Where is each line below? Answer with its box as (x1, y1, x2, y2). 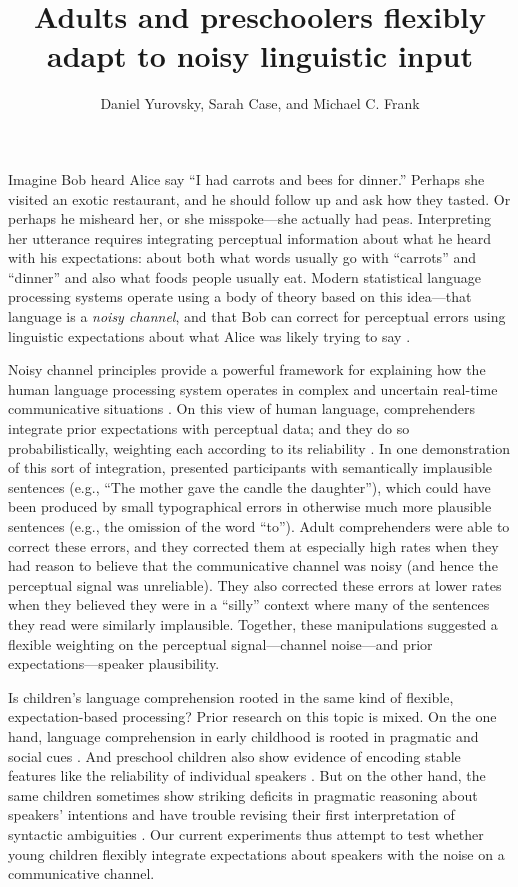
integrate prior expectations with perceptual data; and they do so (8, 418, 410, 439)
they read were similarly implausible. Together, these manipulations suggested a (8, 613, 498, 634)
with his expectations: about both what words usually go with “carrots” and (8, 247, 476, 268)
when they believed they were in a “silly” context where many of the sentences (8, 594, 490, 615)
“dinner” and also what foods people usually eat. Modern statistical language (8, 266, 482, 287)
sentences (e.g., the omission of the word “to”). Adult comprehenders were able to (8, 516, 510, 536)
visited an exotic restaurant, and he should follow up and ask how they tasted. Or (8, 188, 511, 209)
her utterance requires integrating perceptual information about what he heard (8, 227, 492, 248)
